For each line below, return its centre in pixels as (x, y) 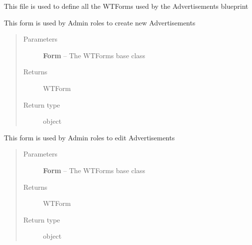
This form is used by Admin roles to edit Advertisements (89, 137)
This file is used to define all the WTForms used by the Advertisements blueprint (126, 6)
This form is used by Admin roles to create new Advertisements (100, 22)
